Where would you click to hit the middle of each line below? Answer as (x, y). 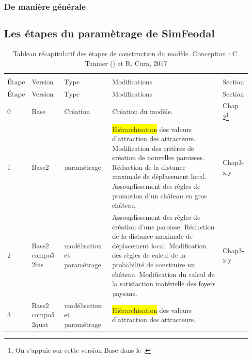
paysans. (125, 293)
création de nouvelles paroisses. (158, 157)
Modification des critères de (153, 148)
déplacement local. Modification (159, 245)
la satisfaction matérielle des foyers (164, 284)
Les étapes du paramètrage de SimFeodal (109, 33)
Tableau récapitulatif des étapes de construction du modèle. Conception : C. (126, 54)
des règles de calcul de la (149, 255)
